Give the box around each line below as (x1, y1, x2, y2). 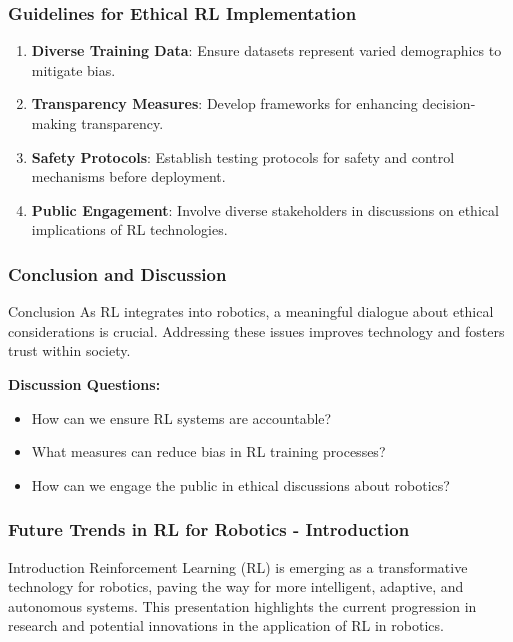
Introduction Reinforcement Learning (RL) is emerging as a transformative (8, 556, 468, 577)
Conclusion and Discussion (8, 261, 227, 286)
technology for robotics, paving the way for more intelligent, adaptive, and (8, 576, 464, 597)
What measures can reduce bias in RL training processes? (31, 441, 386, 462)
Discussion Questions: (8, 373, 161, 394)
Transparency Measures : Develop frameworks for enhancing (31, 93, 418, 114)
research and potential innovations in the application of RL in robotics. (8, 615, 444, 636)
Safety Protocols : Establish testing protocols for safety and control (31, 146, 455, 167)
